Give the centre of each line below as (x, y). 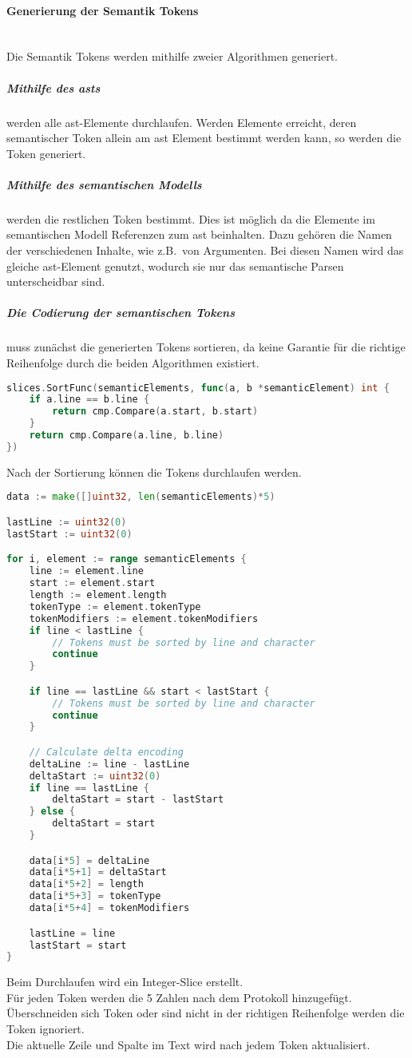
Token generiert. (46, 153)
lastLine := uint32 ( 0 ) (67, 522)
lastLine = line (72, 933)
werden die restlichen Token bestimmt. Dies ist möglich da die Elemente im (191, 218)
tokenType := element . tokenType (115, 606)
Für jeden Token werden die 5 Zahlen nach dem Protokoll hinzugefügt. (179, 997)
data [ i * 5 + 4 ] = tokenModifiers (109, 908)
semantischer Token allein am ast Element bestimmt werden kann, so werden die (204, 138)
